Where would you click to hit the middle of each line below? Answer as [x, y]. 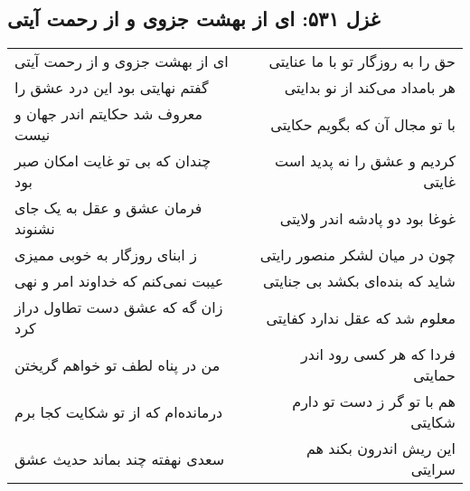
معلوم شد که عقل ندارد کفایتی [361, 317]
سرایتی [433, 469]
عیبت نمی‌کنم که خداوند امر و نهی [119, 281]
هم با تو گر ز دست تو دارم [374, 401]
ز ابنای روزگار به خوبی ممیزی [106, 255]
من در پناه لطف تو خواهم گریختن [117, 364]
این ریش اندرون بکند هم [381, 449]
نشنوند [35, 229]
